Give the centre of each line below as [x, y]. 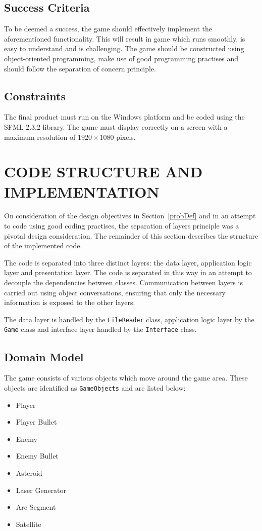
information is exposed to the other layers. [70, 302]
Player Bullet [36, 422]
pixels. [126, 137]
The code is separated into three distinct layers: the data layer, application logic [128, 262]
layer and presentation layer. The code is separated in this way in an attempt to [128, 272]
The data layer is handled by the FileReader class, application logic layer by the [129, 319]
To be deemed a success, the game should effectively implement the [108, 29]
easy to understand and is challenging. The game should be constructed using [124, 48]
